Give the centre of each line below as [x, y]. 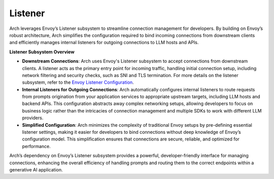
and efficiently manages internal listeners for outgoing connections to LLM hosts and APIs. [104, 43]
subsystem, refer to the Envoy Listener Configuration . [78, 82]
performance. [36, 146]
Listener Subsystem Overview [42, 52]
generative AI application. [36, 169]
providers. [33, 118]
